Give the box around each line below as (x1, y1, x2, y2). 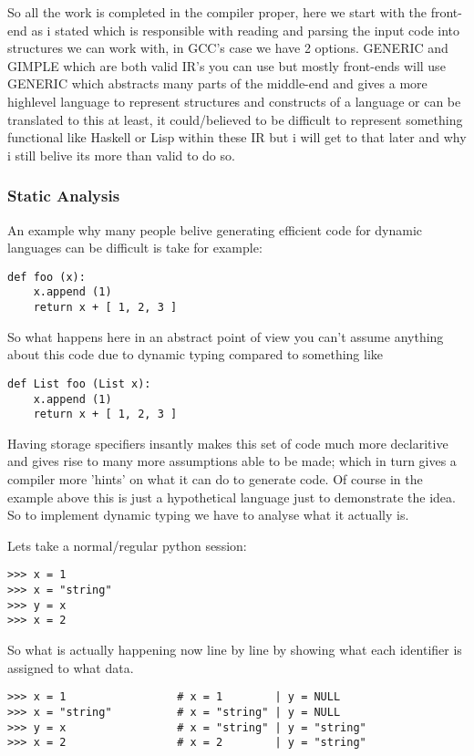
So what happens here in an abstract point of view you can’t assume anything (7, 326, 444, 346)
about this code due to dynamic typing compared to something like (7, 345, 384, 364)
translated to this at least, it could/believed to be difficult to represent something (7, 109, 463, 129)
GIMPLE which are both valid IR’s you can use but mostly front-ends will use (7, 56, 446, 75)
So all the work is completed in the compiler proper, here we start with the (7, 3, 428, 21)
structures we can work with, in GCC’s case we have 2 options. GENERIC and (7, 38, 448, 57)
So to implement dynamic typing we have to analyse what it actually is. (7, 505, 409, 524)
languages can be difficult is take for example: (7, 238, 263, 257)
